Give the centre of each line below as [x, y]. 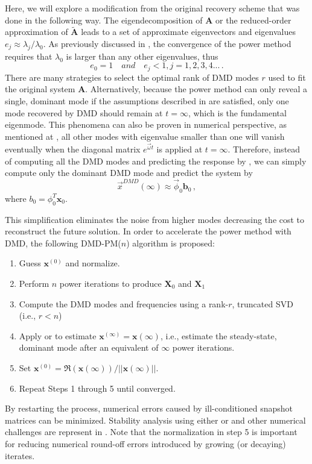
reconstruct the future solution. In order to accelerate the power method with [148, 231]
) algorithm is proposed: [171, 243]
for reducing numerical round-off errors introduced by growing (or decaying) [145, 443]
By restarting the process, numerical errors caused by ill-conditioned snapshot [149, 408]
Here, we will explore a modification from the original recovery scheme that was [152, 8]
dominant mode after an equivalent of [89, 347]
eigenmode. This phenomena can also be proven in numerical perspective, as [146, 124]
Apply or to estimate [58, 335]
